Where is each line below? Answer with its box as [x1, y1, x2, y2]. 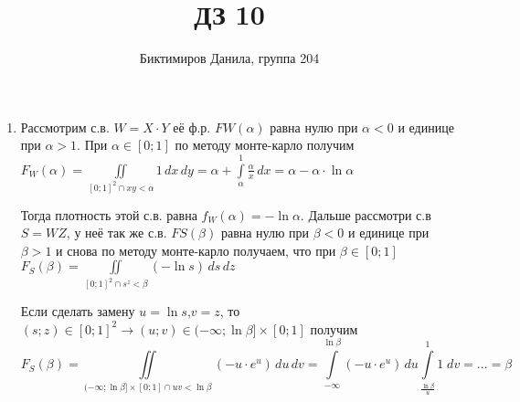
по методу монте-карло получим [175, 135, 355, 154]
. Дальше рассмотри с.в [300, 205, 431, 224]
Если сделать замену [20, 301, 135, 321]
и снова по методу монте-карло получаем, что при [56, 240, 336, 259]
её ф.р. [173, 117, 211, 136]
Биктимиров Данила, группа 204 [139, 48, 320, 68]
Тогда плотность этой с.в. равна [20, 205, 197, 224]
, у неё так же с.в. [66, 223, 167, 242]
